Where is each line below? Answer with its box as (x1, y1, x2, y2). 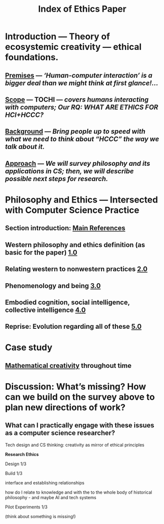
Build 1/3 (5, 470, 23, 476)
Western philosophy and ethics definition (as (5, 241, 145, 249)
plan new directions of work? (5, 402, 126, 413)
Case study (5, 342, 53, 353)
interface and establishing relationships (5, 479, 85, 485)
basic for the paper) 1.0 (5, 248, 77, 256)
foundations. (5, 52, 59, 63)
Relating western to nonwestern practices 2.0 (5, 265, 148, 273)
